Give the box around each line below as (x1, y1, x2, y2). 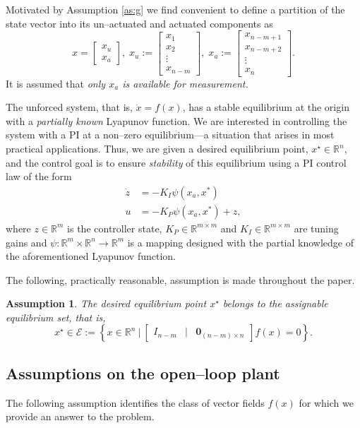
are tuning (294, 220, 339, 235)
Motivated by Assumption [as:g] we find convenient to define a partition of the (6, 2, 345, 16)
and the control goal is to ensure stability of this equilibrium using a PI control (6, 155, 347, 170)
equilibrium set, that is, (6, 309, 106, 324)
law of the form (6, 169, 72, 184)
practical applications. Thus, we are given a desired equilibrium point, (6, 141, 308, 156)
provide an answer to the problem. (6, 409, 155, 424)
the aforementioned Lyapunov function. (6, 249, 176, 263)
